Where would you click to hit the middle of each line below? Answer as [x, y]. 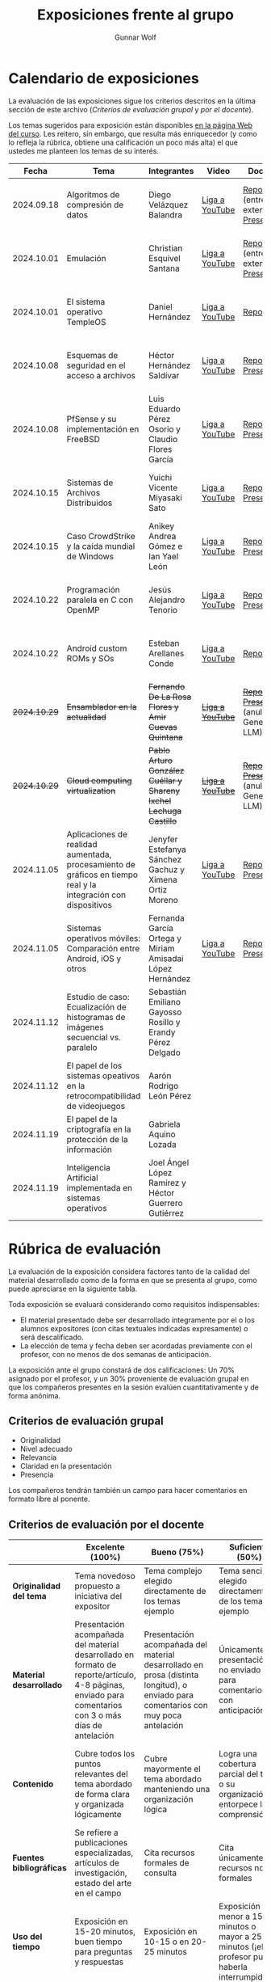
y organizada [99, 1804]
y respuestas [99, 1962]
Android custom [97, 648]
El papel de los [94, 1065]
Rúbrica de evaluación [85, 1248]
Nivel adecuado [46, 1449]
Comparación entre [103, 948]
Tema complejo [173, 1571]
